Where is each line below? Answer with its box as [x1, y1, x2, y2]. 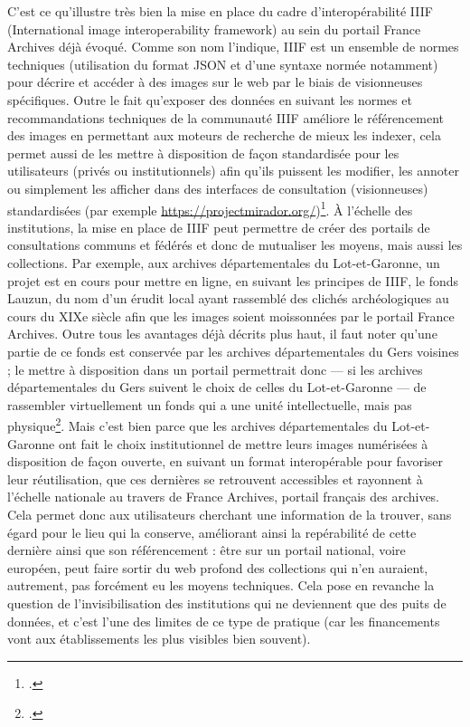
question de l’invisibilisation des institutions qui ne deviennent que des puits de [7, 593, 446, 612]
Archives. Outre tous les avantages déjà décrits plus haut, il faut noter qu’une [7, 324, 437, 343]
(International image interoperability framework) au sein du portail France [7, 19, 421, 38]
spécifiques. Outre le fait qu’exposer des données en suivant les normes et [7, 90, 412, 109]
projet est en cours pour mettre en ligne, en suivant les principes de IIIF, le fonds [7, 271, 458, 290]
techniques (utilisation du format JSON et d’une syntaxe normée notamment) [7, 54, 438, 73]
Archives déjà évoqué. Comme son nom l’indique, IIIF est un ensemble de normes [7, 37, 459, 56]
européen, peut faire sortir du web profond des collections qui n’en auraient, [7, 558, 428, 577]
